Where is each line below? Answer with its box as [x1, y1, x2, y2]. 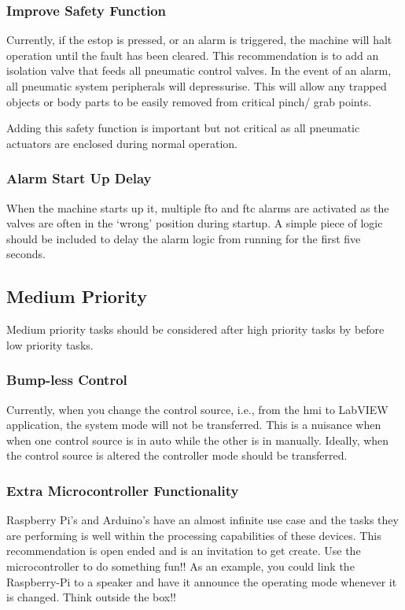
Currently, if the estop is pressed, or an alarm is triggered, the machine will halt [6, 31, 392, 48]
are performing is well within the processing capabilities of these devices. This [6, 527, 381, 543]
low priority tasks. [6, 336, 94, 353]
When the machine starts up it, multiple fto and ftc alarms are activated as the [6, 199, 389, 216]
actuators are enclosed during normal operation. [6, 135, 237, 151]
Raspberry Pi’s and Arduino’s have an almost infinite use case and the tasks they [6, 512, 399, 528]
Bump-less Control [6, 370, 127, 390]
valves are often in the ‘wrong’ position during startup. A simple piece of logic [6, 215, 383, 231]
